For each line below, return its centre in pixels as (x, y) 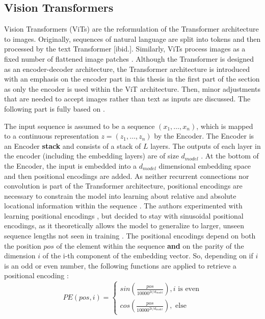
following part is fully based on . (55, 108)
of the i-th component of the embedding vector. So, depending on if (148, 256)
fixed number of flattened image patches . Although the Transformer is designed (129, 58)
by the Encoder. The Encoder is (204, 136)
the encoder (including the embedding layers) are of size (91, 156)
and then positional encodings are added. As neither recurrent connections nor (127, 176)
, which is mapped (225, 126)
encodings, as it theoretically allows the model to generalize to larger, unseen (124, 225)
